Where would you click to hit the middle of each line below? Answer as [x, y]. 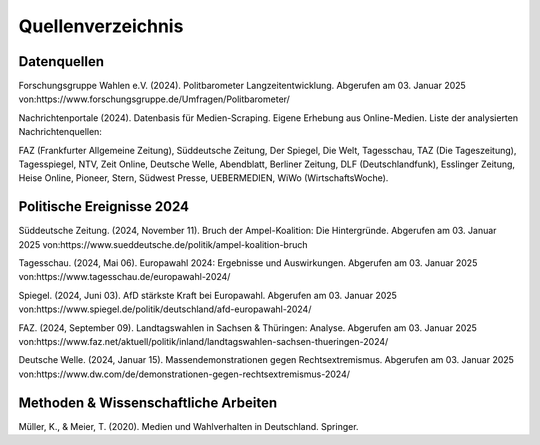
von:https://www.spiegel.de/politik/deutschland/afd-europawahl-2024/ [165, 309]
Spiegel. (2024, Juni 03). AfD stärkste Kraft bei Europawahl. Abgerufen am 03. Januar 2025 [207, 295]
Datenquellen [61, 61]
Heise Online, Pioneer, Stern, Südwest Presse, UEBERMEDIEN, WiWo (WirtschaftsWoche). [203, 178]
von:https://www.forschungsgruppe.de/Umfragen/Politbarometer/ [154, 99]
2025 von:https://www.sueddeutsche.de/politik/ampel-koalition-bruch [163, 244]
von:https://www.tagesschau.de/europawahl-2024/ [124, 277]
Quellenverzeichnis [101, 26]
